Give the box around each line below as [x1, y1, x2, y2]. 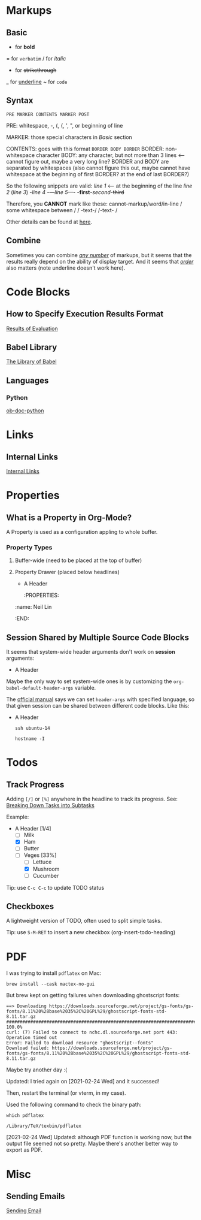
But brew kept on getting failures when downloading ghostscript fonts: [6, 992, 180, 999]
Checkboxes [6, 901, 54, 911]
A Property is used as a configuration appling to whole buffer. [6, 529, 158, 536]
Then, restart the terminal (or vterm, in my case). [6, 1089, 126, 1097]
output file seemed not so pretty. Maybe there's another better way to [6, 1140, 178, 1147]
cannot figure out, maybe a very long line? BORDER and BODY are [6, 158, 169, 165]
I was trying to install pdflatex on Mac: [6, 970, 102, 977]
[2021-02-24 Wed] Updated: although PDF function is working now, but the [6, 1134, 192, 1141]
